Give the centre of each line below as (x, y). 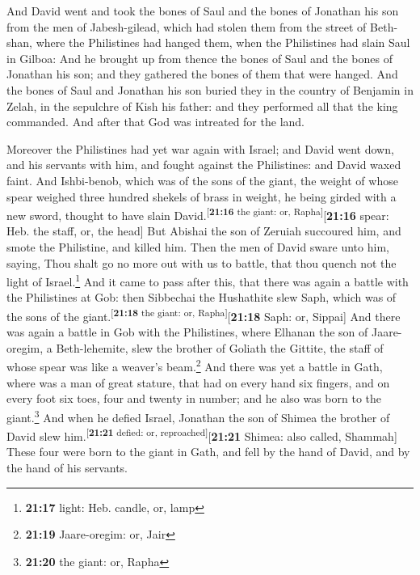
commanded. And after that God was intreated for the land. (155, 122)
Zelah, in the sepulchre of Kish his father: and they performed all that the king (202, 106)
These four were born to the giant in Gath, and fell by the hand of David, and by (208, 452)
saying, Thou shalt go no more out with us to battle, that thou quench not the (202, 262)
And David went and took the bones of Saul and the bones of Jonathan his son (203, 11)
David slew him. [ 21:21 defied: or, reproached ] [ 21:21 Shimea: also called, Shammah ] (202, 435)
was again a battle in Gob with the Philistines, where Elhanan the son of (187, 332)
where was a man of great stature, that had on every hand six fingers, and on (198, 382)
